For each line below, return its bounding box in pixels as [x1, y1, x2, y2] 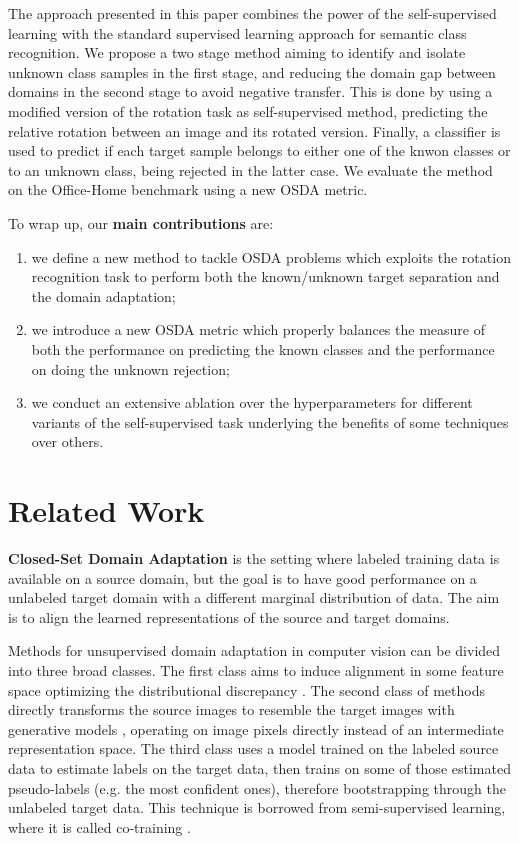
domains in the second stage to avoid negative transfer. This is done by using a [8, 81, 493, 102]
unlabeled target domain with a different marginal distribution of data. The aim [8, 587, 500, 608]
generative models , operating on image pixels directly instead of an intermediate [8, 718, 504, 739]
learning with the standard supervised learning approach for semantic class [8, 22, 467, 43]
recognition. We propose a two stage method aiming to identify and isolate [8, 42, 466, 63]
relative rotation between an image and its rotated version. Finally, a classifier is [8, 120, 501, 141]
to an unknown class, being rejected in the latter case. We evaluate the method [8, 159, 493, 180]
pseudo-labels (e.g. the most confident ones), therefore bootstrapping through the [8, 777, 506, 798]
